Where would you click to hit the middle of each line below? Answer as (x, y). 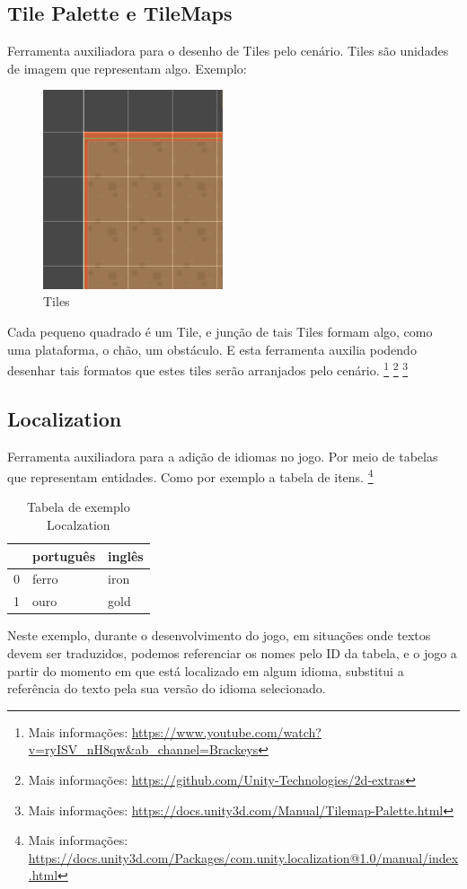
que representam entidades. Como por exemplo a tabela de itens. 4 (190, 475)
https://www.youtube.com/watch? (226, 731)
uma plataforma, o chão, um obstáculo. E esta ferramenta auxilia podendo (212, 349)
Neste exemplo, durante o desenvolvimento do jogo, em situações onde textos (219, 635)
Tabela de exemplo (78, 507)
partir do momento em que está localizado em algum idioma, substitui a (206, 670)
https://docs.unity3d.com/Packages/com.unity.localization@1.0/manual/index (243, 857)
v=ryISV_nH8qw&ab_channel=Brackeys (143, 749)
